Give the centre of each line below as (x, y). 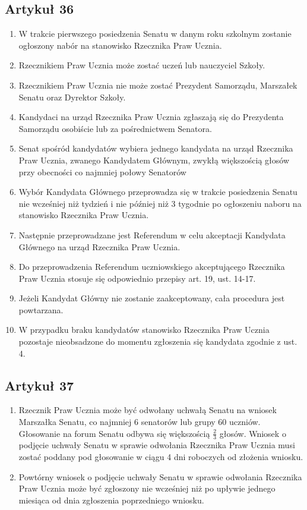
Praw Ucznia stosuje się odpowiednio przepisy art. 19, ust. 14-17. (137, 278)
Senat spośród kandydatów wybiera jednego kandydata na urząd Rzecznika (156, 148)
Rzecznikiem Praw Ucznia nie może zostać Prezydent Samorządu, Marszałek (158, 85)
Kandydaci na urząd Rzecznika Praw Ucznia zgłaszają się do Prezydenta (151, 117)
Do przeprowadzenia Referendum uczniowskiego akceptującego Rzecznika (152, 267)
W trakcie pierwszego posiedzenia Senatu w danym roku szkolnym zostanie (155, 34)
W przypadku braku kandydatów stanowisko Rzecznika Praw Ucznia (144, 330)
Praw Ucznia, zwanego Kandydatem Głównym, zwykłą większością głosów (154, 160)
